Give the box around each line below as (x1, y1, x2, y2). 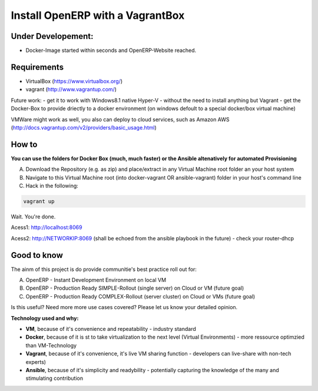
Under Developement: (11, 31, 94, 41)
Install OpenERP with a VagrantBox (11, 9, 185, 22)
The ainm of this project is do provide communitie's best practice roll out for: (11, 266, 197, 273)
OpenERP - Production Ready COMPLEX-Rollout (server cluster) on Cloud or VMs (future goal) (25, 293, 256, 300)
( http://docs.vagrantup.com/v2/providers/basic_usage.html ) (11, 124, 157, 131)
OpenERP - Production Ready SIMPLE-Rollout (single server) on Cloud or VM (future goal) (25, 284, 244, 291)
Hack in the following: (25, 183, 79, 189)
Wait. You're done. (11, 213, 56, 220)
